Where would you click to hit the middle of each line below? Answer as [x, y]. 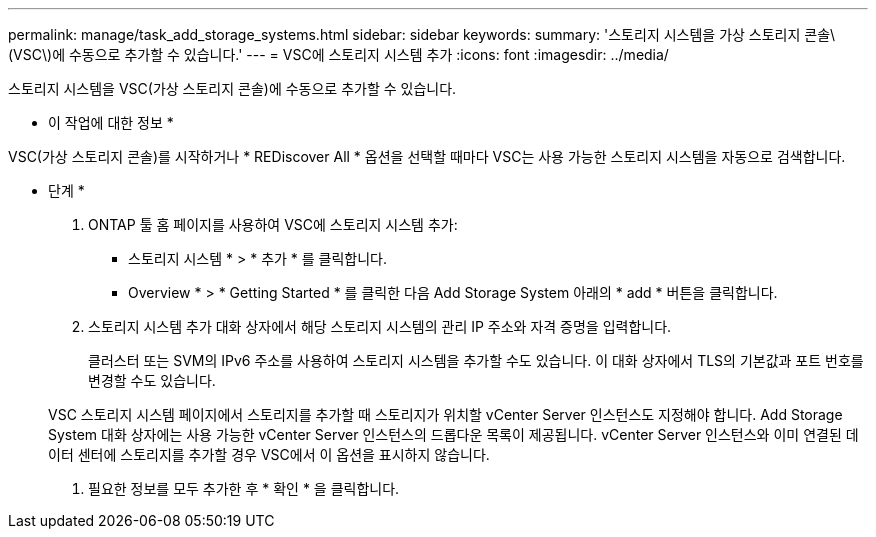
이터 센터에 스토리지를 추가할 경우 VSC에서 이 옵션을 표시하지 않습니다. [269, 454]
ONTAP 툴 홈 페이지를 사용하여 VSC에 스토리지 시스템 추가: [273, 224]
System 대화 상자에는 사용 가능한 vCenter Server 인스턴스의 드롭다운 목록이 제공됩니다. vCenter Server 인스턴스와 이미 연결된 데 [453, 434]
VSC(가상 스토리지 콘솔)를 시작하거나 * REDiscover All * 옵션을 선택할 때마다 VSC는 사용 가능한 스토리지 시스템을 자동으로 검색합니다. [427, 156]
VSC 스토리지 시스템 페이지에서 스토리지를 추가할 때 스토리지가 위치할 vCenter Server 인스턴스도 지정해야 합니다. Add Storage [445, 414]
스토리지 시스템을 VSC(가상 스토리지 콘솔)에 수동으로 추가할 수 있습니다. [232, 88]
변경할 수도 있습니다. [152, 380]
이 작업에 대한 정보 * [111, 122]
